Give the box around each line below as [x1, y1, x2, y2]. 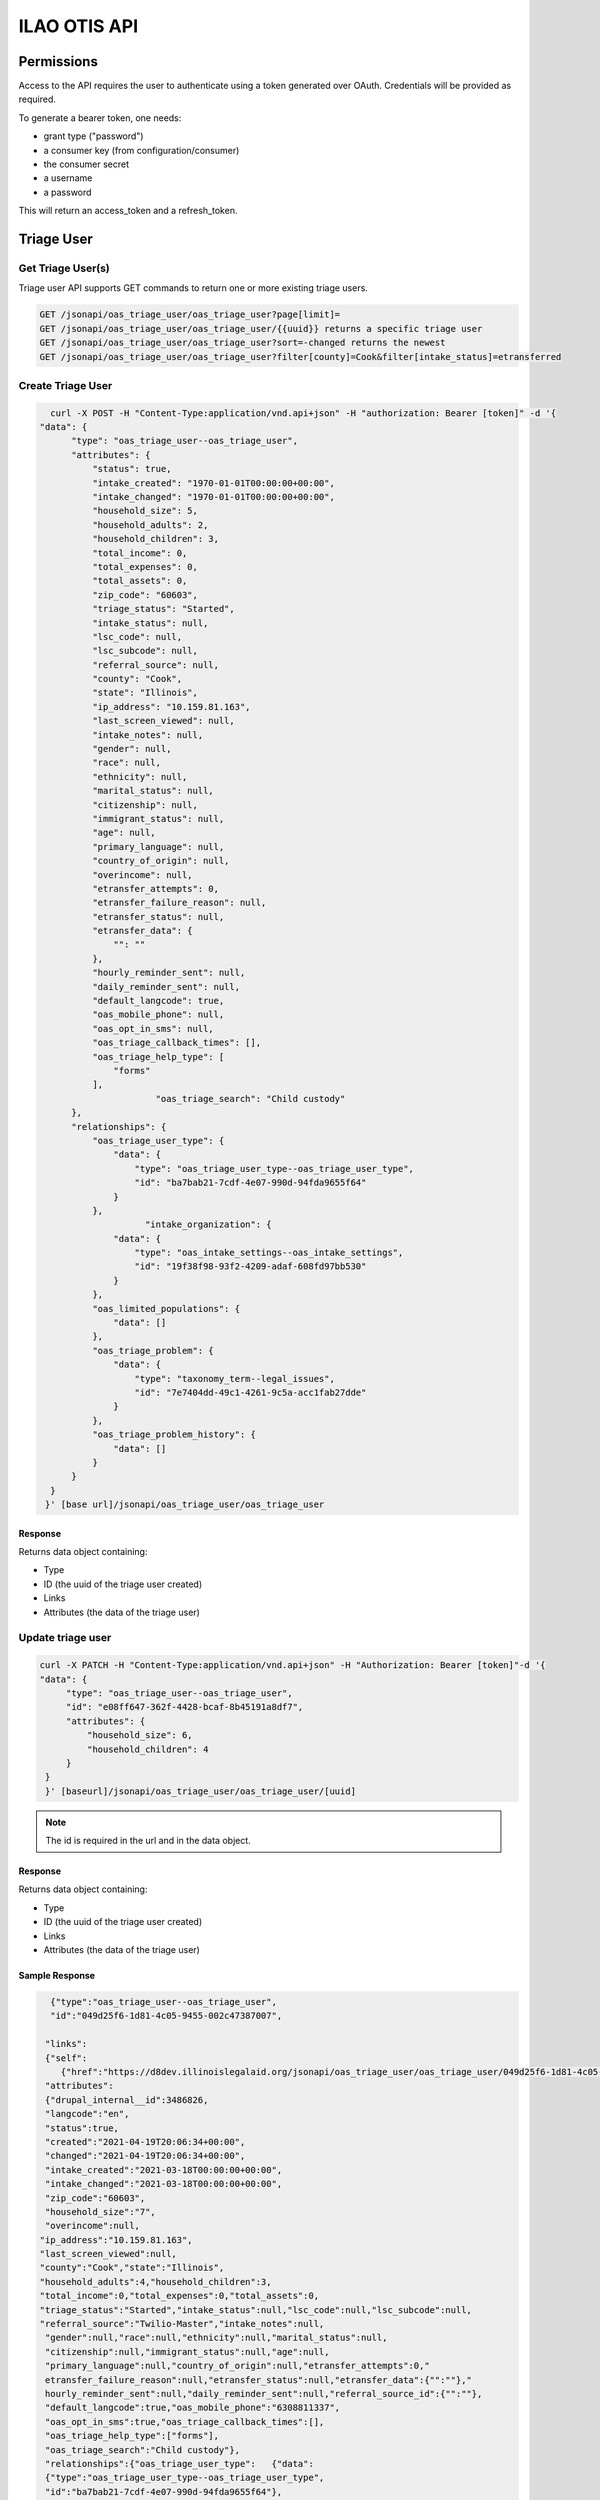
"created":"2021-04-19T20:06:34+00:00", [45, 2136, 246, 2147]
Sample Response [18, 1970, 95, 1982]
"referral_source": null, [91, 659, 220, 670]
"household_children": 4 [86, 1743, 209, 1755]
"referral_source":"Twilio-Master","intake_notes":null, [39, 2318, 325, 2330]
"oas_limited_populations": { [91, 1303, 240, 1314]
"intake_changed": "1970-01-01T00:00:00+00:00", [91, 491, 335, 502]
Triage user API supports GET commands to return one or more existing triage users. [18, 282, 369, 294]
